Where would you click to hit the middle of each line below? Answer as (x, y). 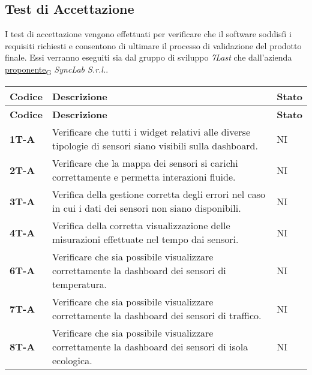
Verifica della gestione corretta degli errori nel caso (159, 194)
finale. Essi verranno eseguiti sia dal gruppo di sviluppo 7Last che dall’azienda (148, 57)
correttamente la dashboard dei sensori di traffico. (157, 316)
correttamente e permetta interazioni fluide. (144, 177)
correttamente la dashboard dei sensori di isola (150, 347)
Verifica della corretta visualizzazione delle (141, 226)
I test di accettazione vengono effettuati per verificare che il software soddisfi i (148, 34)
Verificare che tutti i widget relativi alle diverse (151, 132)
